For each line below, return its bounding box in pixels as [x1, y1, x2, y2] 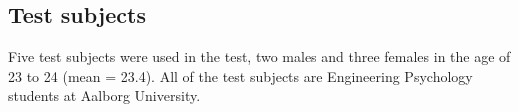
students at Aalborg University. [8, 85, 201, 106]
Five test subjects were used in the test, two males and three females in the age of [8, 46, 511, 67]
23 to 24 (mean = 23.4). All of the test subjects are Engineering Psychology [8, 65, 473, 86]
